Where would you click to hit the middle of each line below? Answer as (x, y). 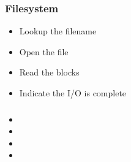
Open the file (44, 51)
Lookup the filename (58, 31)
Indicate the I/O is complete (73, 93)
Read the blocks (49, 72)
